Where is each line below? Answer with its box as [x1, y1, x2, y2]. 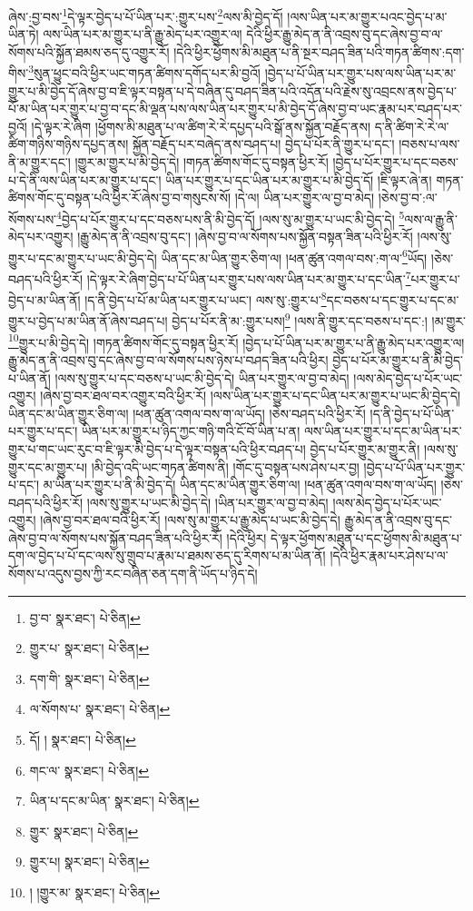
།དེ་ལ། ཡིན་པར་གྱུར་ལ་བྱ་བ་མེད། [234, 188, 375, 207]
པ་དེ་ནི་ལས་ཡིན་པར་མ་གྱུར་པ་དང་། [8, 170, 162, 189]
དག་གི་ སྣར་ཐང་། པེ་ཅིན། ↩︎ [29, 668, 150, 688]
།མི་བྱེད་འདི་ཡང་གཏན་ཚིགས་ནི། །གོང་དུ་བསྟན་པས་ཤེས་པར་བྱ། [91, 457, 360, 476]
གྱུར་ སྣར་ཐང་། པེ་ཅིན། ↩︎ [29, 821, 139, 840]
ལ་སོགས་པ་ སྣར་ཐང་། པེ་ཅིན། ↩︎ [29, 699, 171, 718]
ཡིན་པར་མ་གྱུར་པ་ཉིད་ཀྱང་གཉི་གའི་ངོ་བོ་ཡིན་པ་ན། [81, 421, 301, 441]
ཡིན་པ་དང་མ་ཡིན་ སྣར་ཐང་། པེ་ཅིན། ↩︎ [29, 791, 200, 810]
